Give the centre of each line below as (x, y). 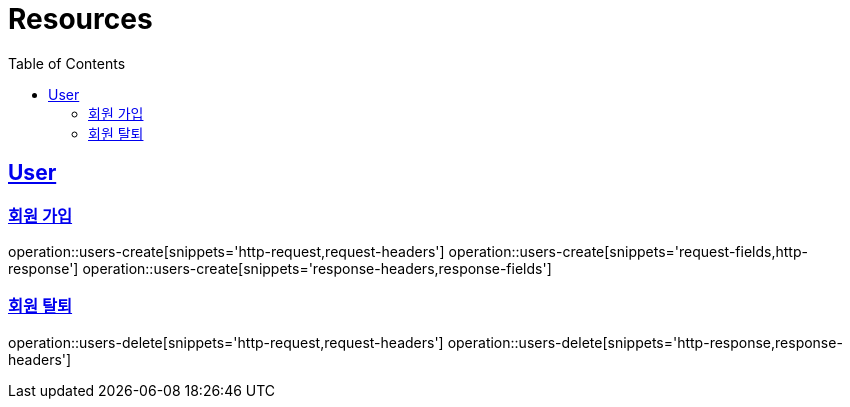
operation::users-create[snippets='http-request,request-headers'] (226, 251)
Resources (80, 19)
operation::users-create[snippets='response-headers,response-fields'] (317, 268)
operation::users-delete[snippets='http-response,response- (645, 342)
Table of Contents (67, 63)
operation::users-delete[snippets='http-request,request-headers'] (226, 342)
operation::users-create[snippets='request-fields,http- (628, 251)
